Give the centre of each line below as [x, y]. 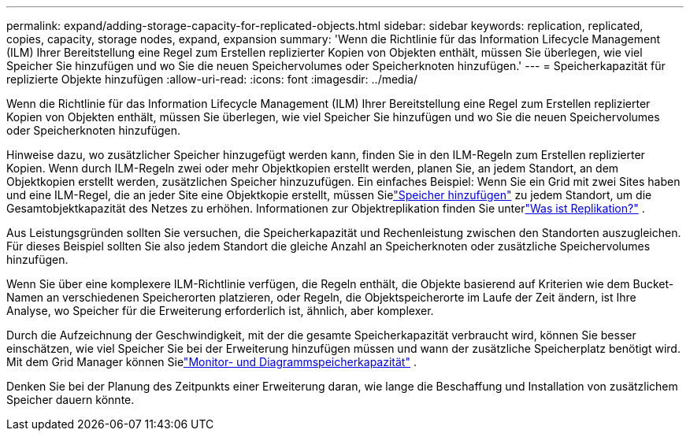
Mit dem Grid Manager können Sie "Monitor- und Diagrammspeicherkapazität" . [211, 362]
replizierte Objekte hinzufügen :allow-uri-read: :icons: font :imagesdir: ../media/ [212, 79]
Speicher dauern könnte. [70, 400]
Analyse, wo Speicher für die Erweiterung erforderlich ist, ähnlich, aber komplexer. [220, 311]
